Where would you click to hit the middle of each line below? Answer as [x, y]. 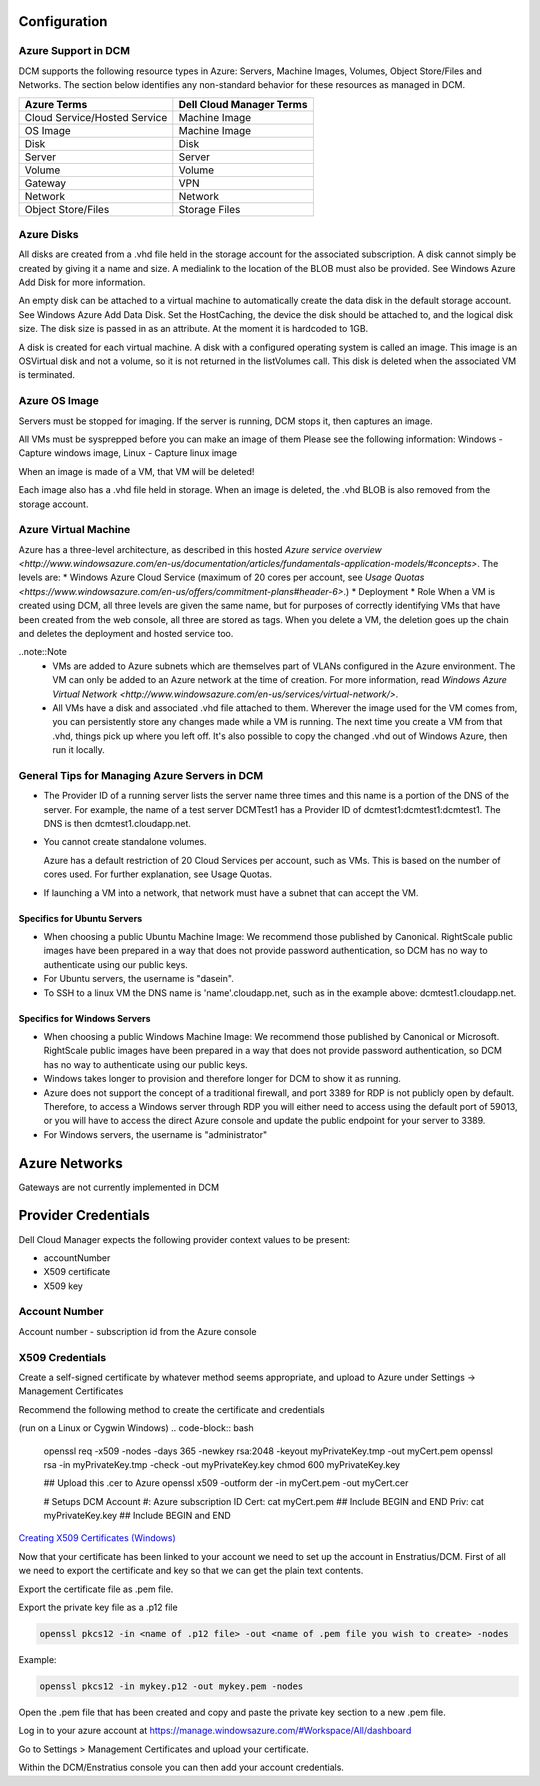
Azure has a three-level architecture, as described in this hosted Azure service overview [200, 549]
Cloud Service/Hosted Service [96, 117]
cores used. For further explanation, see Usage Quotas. [158, 874]
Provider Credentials [84, 1215]
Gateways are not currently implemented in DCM [119, 1187]
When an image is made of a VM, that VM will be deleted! [136, 471]
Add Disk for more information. [82, 282]
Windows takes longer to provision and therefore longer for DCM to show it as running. [222, 1079]
